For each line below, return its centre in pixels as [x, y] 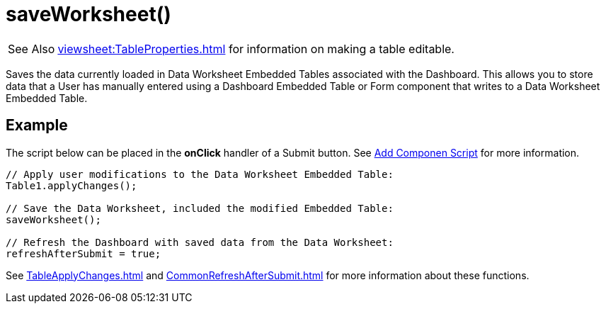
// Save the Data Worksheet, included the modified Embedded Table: [200, 208]
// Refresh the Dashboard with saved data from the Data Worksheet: [200, 242]
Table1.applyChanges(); [72, 185]
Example [37, 125]
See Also [32, 49]
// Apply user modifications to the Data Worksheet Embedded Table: [200, 174]
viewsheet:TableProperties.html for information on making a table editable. [256, 49]
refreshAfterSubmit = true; [84, 253]
